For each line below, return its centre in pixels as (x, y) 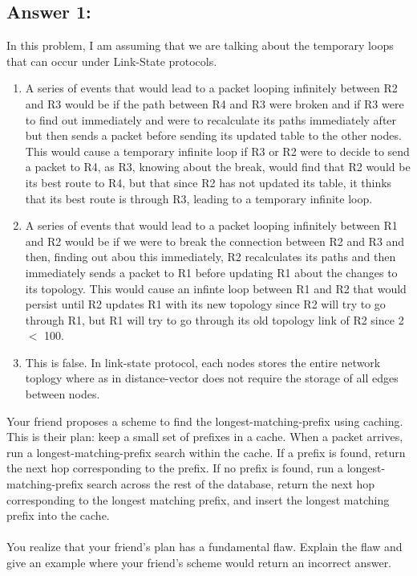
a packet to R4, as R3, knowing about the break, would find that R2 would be (218, 167)
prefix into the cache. (58, 515)
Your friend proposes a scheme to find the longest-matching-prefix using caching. (205, 421)
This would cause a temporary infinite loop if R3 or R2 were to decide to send (217, 151)
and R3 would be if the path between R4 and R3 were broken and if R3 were (215, 103)
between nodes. (63, 394)
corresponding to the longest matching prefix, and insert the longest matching (198, 499)
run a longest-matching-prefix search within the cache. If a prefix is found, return (206, 452)
